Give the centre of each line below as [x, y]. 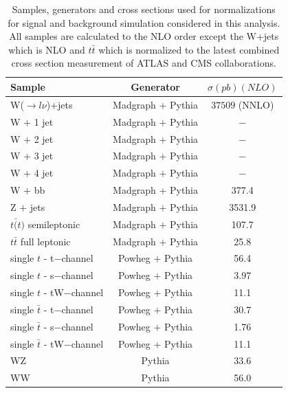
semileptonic [54, 224]
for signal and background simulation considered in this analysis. [144, 22]
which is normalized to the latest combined [189, 49]
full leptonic [45, 241]
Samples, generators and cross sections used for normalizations [144, 9]
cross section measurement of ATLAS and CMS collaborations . [144, 63]
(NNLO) [256, 104]
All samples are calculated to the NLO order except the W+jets [144, 36]
